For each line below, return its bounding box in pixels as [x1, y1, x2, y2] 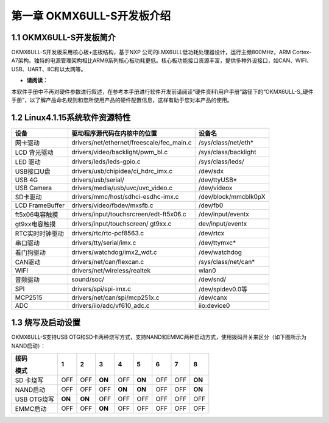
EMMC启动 [15, 405, 47, 413]
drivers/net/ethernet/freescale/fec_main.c [71, 138, 192, 146]
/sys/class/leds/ [198, 157, 244, 166]
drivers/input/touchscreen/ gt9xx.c [71, 219, 172, 228]
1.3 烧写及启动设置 [11, 318, 81, 328]
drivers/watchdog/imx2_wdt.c [71, 247, 158, 256]
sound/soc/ [71, 275, 105, 283]
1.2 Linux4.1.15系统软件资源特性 [11, 112, 131, 123]
